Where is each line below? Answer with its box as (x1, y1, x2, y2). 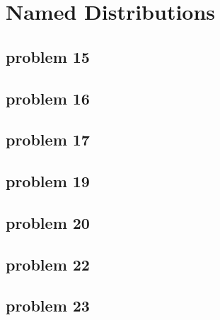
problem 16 (6, 87, 90, 109)
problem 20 (6, 211, 90, 233)
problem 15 (6, 45, 90, 67)
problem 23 (6, 295, 90, 316)
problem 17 (6, 129, 90, 150)
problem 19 (6, 170, 90, 192)
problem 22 (6, 253, 90, 275)
